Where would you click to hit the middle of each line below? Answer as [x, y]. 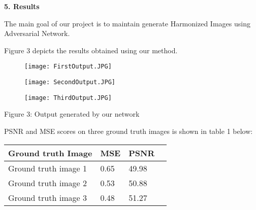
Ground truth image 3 [47, 197]
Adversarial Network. [37, 33]
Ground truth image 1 [47, 168]
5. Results [22, 6]
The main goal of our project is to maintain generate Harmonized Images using [127, 23]
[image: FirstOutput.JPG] [68, 67]
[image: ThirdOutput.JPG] [68, 98]
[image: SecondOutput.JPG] [70, 82]
